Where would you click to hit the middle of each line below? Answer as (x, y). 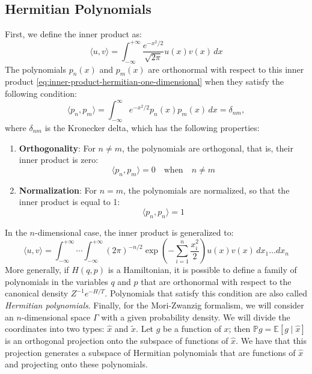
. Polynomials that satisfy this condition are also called (206, 293)
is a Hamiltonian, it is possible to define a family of (202, 270)
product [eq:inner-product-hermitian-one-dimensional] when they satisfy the (145, 81)
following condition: (41, 93)
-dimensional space (56, 317)
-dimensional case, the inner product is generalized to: (134, 232)
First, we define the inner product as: (73, 34)
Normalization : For (58, 190)
